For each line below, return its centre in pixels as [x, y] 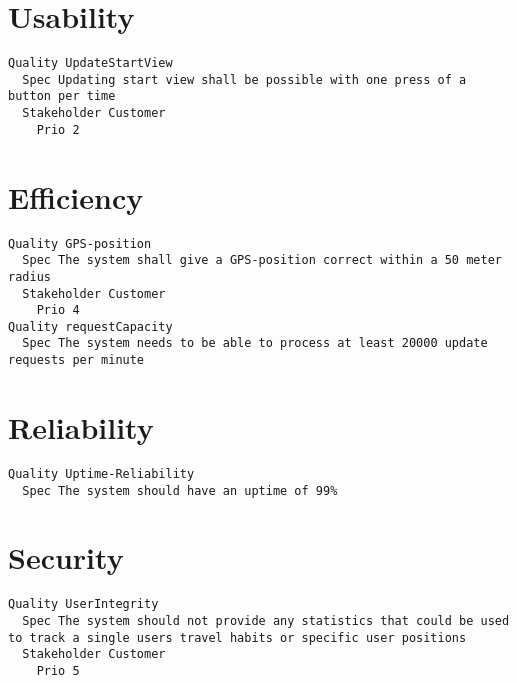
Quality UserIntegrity [83, 604]
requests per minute [76, 360]
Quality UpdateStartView [90, 63]
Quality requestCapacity [90, 326]
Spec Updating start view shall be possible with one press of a [244, 79]
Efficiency [76, 196]
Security [66, 557]
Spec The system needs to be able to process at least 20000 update [255, 343]
